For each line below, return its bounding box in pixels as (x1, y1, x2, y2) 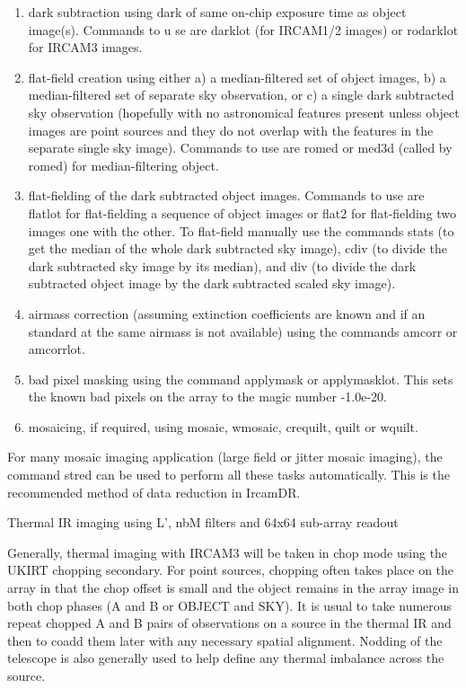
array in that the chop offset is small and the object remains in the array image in (7, 578, 459, 597)
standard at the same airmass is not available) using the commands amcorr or (28, 322, 458, 340)
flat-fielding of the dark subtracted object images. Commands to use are (28, 186, 425, 205)
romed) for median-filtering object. (28, 155, 219, 174)
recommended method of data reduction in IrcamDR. (7, 482, 301, 501)
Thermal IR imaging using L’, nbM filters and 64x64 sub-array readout (7, 513, 399, 532)
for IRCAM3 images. (28, 38, 143, 57)
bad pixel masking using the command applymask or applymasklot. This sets (28, 369, 453, 388)
